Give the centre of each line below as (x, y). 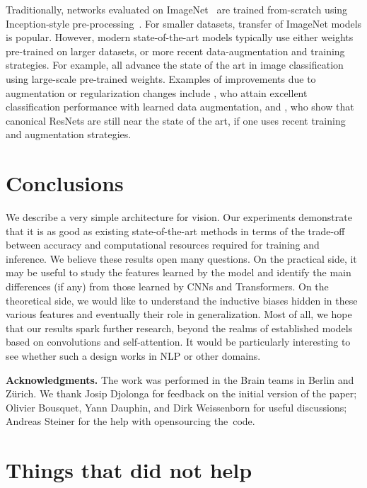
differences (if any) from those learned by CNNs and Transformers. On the (167, 286)
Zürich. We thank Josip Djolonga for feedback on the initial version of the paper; (181, 393)
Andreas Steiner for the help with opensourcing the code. (130, 421)
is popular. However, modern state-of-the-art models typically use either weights (180, 37)
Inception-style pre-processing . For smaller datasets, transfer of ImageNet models (184, 23)
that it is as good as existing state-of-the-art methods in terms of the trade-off (175, 231)
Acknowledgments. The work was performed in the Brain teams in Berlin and (180, 379)
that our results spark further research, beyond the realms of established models (179, 328)
